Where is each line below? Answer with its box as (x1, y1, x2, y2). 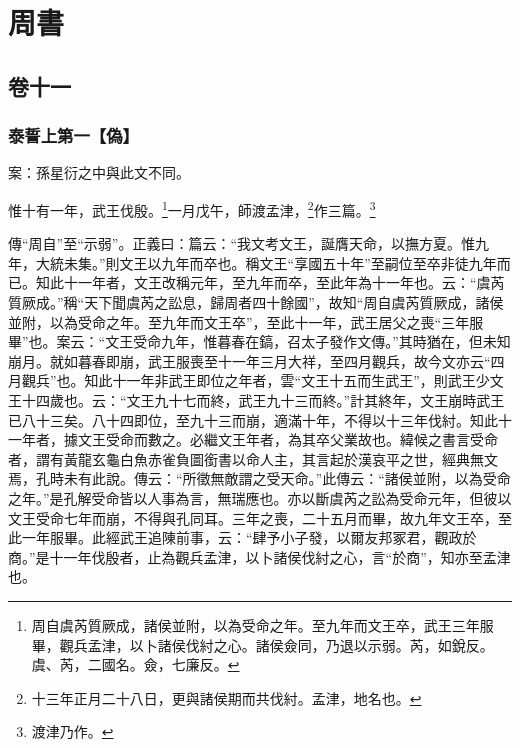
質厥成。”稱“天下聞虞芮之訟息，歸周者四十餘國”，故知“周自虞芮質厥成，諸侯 (8, 292, 504, 312)
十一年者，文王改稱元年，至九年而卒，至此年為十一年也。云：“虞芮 (63, 272, 505, 293)
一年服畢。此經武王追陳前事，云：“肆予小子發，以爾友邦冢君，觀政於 (21, 527, 477, 548)
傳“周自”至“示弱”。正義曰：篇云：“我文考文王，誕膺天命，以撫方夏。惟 (8, 233, 476, 254)
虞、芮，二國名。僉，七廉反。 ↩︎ (31, 654, 240, 675)
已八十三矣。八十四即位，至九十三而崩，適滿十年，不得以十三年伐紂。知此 (8, 409, 498, 430)
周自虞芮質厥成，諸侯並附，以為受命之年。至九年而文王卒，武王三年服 (31, 614, 494, 635)
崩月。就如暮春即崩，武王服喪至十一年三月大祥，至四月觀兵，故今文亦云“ (8, 350, 491, 371)
